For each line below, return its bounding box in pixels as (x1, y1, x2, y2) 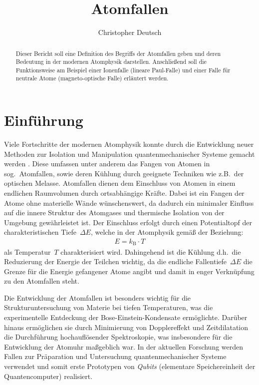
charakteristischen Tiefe (4, 227, 76, 237)
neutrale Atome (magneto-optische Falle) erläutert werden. (15, 74, 169, 82)
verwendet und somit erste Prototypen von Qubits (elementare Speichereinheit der (4, 361, 256, 372)
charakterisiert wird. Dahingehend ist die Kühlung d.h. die (60, 246, 241, 257)
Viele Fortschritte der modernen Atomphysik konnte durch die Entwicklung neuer (4, 139, 254, 149)
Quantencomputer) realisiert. (4, 371, 93, 381)
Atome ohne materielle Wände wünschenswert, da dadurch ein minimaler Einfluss (4, 197, 254, 208)
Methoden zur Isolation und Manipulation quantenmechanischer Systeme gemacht (4, 148, 255, 159)
